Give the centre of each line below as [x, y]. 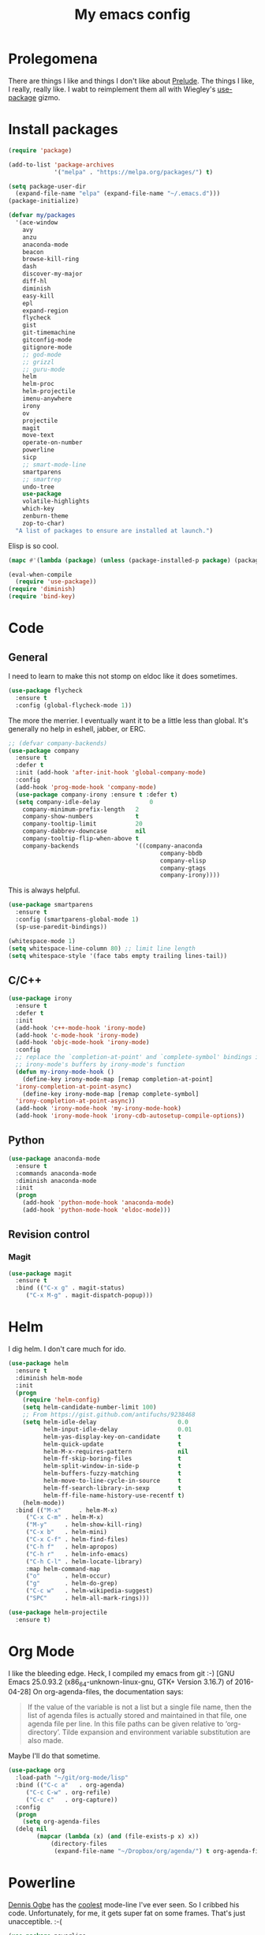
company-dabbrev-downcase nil [84, 831]
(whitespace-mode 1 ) [42, 941]
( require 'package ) [40, 150]
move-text [39, 436]
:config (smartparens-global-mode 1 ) [77, 919]
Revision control [49, 1235]
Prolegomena [53, 59]
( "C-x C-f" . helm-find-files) [77, 1540]
